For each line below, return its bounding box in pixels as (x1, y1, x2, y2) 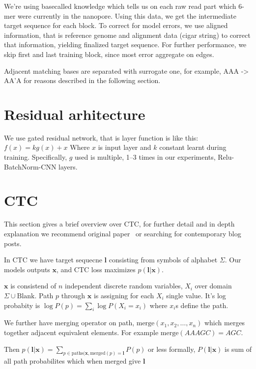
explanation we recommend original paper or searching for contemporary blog (4, 228, 241, 238)
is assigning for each (93, 290, 154, 300)
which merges (204, 317, 245, 328)
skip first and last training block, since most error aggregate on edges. (4, 49, 214, 59)
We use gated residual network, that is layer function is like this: (4, 132, 199, 142)
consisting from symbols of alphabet (109, 255, 218, 265)
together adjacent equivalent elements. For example (4, 327, 159, 337)
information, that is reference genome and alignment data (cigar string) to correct (4, 29, 251, 40)
